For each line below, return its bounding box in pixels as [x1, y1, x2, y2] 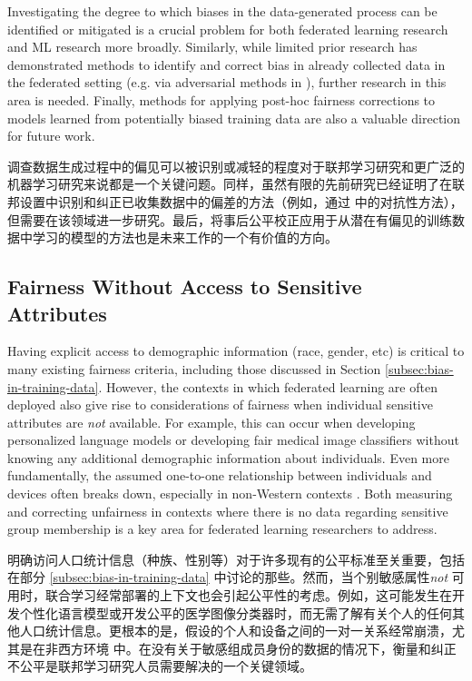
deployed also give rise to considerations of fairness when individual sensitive [7, 395, 433, 414]
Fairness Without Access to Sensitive [7, 272, 362, 301]
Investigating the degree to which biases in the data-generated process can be [7, 2, 438, 20]
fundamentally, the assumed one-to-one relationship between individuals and [7, 466, 432, 485]
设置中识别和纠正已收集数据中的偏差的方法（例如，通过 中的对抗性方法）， [19, 192, 463, 211]
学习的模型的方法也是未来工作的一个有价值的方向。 [32, 228, 338, 247]
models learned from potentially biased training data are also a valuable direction [7, 108, 461, 127]
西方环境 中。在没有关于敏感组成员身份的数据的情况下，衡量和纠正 [57, 638, 457, 657]
